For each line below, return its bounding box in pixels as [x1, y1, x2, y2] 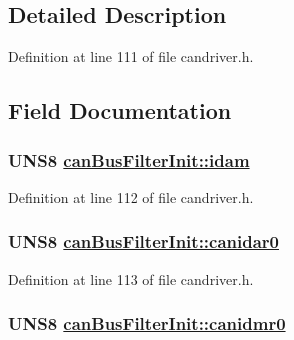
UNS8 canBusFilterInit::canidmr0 [8, 311, 286, 336]
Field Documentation [8, 95, 232, 126]
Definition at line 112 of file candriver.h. [8, 186, 254, 207]
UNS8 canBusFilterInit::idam [8, 147, 250, 172]
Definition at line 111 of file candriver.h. [8, 46, 254, 67]
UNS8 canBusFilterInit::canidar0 [8, 229, 280, 254]
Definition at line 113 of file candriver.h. [8, 268, 254, 289]
